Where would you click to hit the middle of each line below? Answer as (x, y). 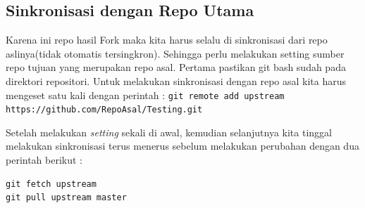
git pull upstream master (66, 198)
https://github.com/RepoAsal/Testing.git (104, 110)
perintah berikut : (44, 160)
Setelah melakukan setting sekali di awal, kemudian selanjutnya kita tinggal (169, 132)
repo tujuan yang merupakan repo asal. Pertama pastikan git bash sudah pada (176, 67)
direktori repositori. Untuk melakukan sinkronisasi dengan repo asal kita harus (176, 80)
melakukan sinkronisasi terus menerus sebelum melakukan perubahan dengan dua (182, 146)
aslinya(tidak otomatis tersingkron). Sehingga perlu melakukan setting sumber (175, 53)
